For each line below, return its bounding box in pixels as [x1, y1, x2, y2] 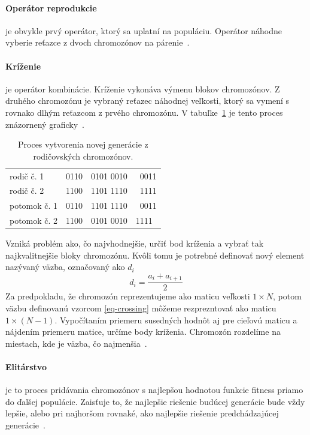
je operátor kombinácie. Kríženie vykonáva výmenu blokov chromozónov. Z [5, 82, 280, 95]
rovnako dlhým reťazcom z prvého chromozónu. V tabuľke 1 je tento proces [5, 106, 283, 118]
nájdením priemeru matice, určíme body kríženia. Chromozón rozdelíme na [5, 325, 281, 338]
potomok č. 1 [10, 199, 58, 212]
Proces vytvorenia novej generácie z [18, 138, 148, 151]
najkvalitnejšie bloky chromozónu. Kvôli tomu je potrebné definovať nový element [5, 248, 305, 261]
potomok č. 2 [10, 214, 58, 227]
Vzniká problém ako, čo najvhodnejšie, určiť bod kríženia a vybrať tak [5, 237, 264, 250]
